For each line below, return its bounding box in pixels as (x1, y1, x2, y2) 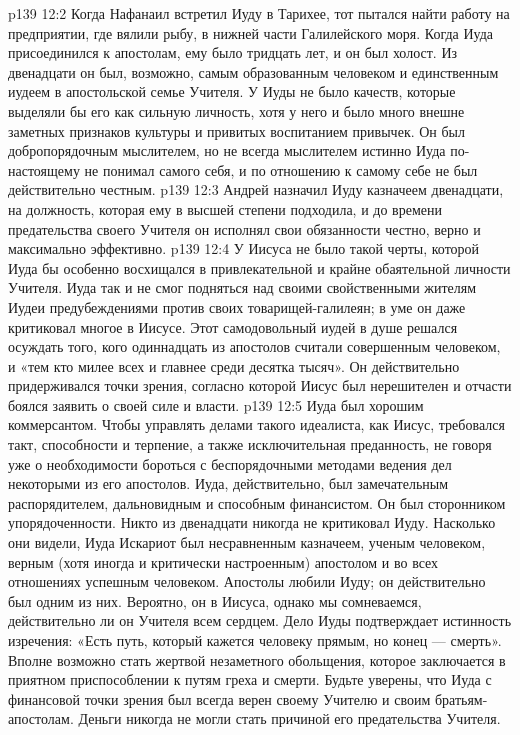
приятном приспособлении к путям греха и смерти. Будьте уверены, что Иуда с (8, 669, 492, 690)
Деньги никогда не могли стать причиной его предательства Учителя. (78, 708, 501, 729)
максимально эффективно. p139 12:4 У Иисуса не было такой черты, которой (8, 238, 480, 259)
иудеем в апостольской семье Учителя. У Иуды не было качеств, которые (8, 81, 456, 102)
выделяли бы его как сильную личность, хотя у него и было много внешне (8, 100, 465, 121)
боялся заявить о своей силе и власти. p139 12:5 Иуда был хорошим (8, 394, 424, 415)
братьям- (434, 688, 488, 709)
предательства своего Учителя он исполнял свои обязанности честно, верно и (8, 218, 481, 239)
